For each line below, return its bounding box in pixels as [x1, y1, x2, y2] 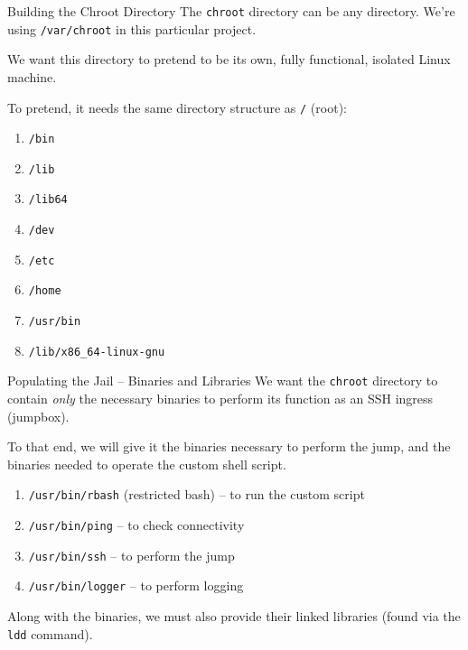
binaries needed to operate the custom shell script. [7, 454, 286, 473]
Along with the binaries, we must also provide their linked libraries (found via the [7, 607, 461, 626]
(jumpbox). [7, 406, 70, 425]
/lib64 [28, 193, 68, 207]
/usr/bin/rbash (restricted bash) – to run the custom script [28, 485, 365, 504]
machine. [7, 67, 57, 86]
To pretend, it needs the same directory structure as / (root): [7, 97, 347, 116]
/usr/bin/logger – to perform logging [28, 576, 244, 595]
